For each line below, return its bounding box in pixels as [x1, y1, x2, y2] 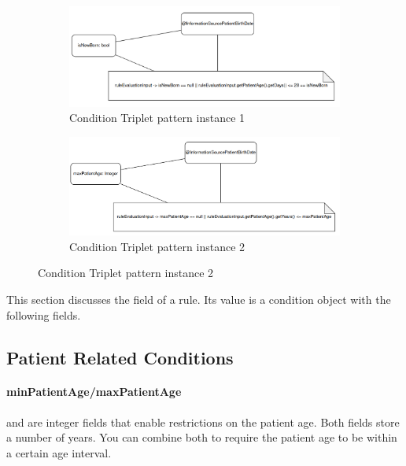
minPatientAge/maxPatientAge [6, 383, 182, 400]
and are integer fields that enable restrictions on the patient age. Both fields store [6, 413, 400, 430]
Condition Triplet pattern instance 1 [69, 109, 245, 126]
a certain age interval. [6, 444, 112, 460]
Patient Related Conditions [6, 345, 234, 369]
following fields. [6, 306, 81, 323]
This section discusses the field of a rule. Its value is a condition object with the [6, 290, 391, 307]
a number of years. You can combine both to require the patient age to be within [6, 429, 397, 446]
